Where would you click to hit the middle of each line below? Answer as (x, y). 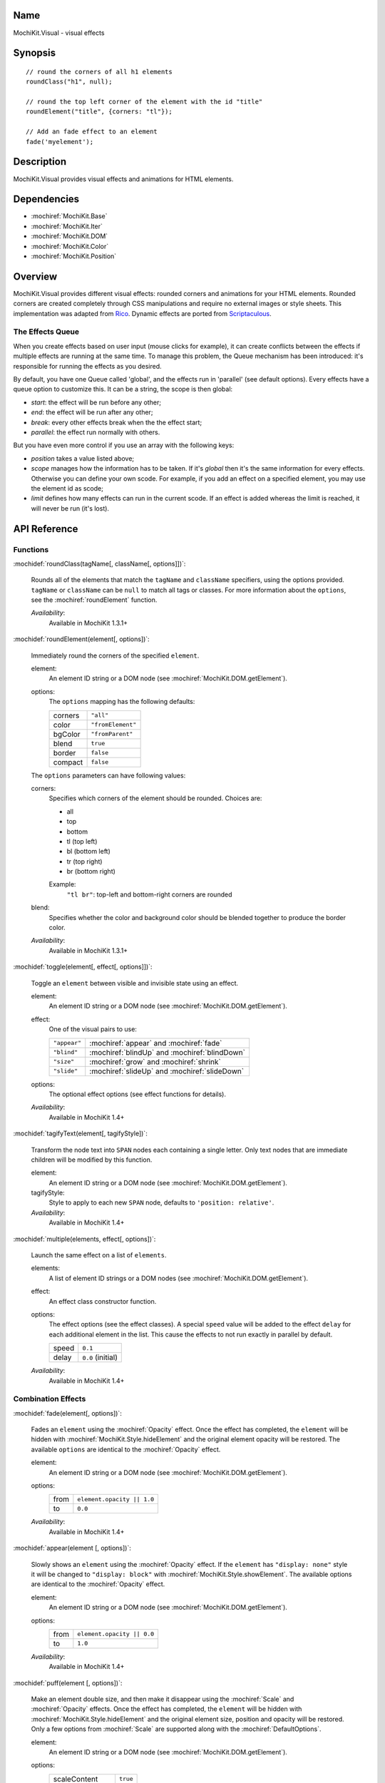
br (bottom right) (91, 872)
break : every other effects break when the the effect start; (117, 422)
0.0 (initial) (100, 1357)
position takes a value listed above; (83, 458)
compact (68, 762)
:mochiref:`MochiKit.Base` (69, 216)
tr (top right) (84, 861)
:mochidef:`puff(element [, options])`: (68, 1682)
